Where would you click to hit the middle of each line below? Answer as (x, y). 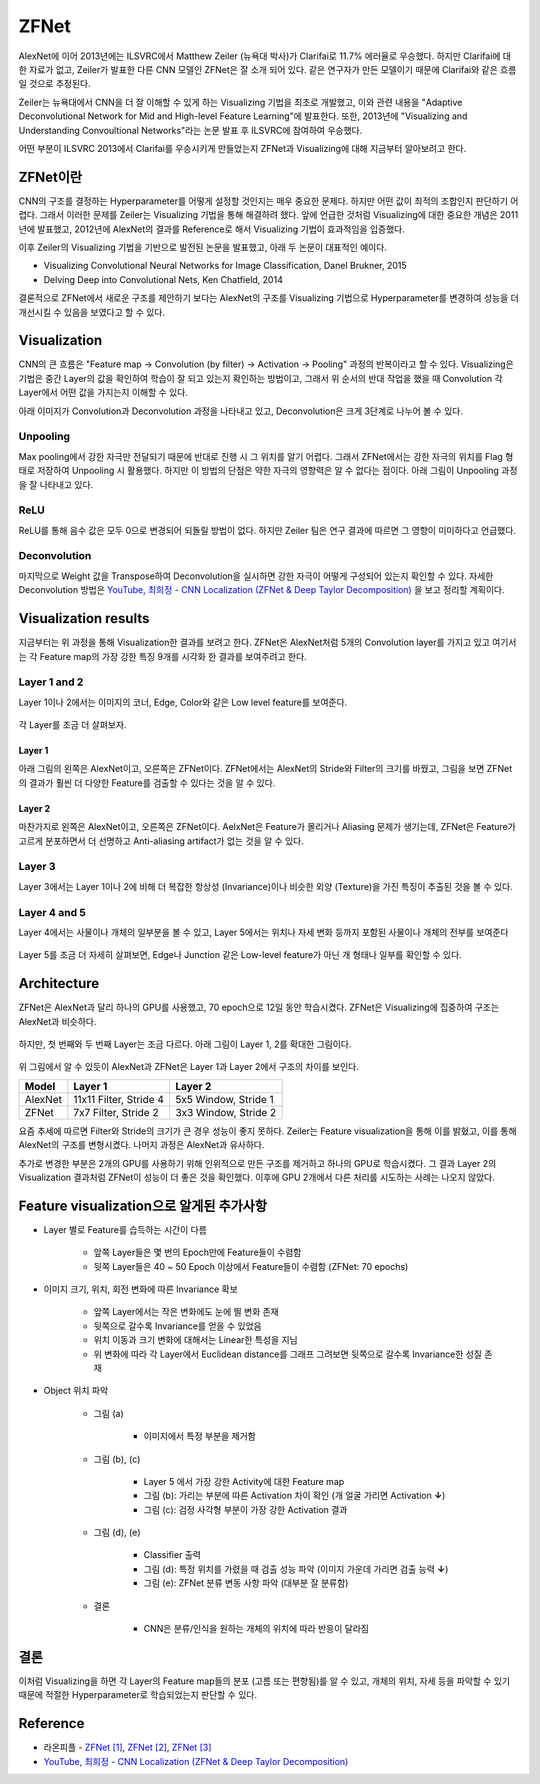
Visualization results (84, 618)
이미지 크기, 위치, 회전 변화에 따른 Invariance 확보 (141, 1289)
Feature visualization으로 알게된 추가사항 (142, 1205)
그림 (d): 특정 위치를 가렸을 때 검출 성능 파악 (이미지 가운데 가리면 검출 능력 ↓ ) (296, 1569)
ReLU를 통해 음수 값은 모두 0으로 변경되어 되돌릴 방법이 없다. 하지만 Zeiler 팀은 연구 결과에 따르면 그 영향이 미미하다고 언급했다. (267, 530)
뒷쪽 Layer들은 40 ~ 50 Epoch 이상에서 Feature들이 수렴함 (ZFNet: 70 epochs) (251, 1266)
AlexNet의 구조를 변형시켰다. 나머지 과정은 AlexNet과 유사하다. (141, 1145)
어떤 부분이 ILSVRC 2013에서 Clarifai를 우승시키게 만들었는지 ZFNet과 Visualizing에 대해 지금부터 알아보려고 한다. (242, 148)
